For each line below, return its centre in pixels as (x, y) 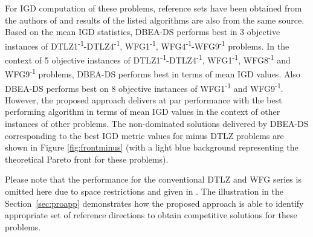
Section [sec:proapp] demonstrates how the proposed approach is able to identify (154, 203)
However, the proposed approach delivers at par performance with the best (144, 99)
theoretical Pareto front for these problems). (87, 159)
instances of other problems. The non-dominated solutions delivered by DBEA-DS (157, 123)
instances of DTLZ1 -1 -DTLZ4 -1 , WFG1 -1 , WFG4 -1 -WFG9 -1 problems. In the (147, 45)
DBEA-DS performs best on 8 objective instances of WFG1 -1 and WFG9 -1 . (144, 87)
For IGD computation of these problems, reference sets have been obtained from (153, 8)
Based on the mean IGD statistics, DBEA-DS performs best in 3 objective (143, 32)
